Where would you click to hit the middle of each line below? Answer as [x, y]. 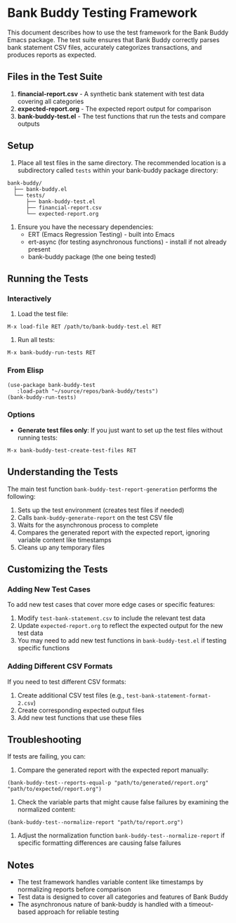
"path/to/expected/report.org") [54, 789]
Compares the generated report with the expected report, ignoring [113, 532]
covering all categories [51, 101]
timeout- [201, 905]
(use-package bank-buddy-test [52, 385]
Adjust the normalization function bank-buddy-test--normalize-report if [121, 836]
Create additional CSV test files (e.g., [71, 695]
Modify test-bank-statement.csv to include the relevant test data [111, 618]
